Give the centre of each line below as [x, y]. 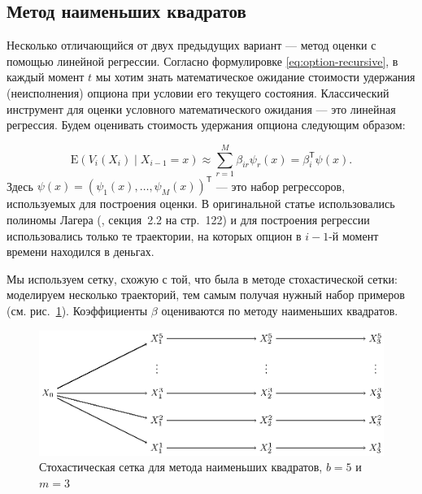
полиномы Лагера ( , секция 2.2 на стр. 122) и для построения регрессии [188, 219]
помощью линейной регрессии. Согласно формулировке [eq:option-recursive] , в [202, 61]
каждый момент [46, 77]
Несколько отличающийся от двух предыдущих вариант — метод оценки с [191, 45]
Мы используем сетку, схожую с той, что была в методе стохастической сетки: [202, 278]
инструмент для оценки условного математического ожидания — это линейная [201, 108]
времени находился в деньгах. [80, 251]
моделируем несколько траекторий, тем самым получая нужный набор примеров [206, 295]
